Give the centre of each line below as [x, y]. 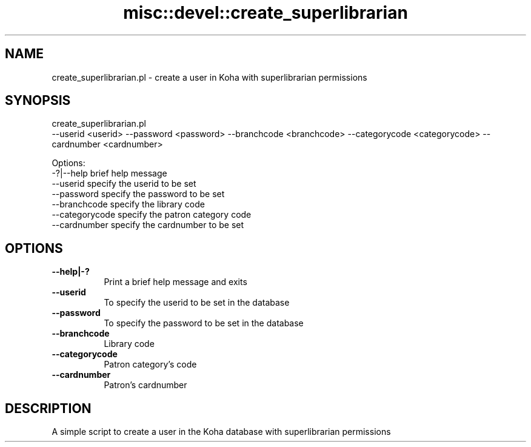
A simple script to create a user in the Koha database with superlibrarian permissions [221, 432]
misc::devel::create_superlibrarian [265, 13]
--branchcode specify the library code [128, 204]
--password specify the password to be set [138, 194]
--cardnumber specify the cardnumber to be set [148, 225]
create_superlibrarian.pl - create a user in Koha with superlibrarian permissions [209, 77]
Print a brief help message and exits [175, 282]
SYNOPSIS [38, 101]
